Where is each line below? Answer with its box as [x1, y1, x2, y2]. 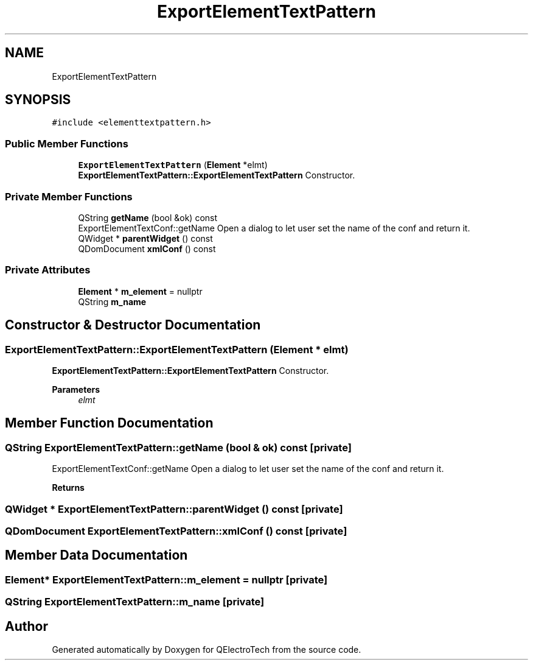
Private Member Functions [5, 190, 133, 203]
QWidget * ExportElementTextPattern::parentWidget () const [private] [5, 502, 343, 515]
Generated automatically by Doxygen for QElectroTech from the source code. [52, 644, 361, 655]
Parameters [52, 384, 100, 395]
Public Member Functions [5, 137, 128, 150]
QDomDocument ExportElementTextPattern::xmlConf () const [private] [5, 524, 347, 537]
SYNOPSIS [5, 92, 71, 108]
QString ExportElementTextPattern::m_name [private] [5, 596, 265, 608]
